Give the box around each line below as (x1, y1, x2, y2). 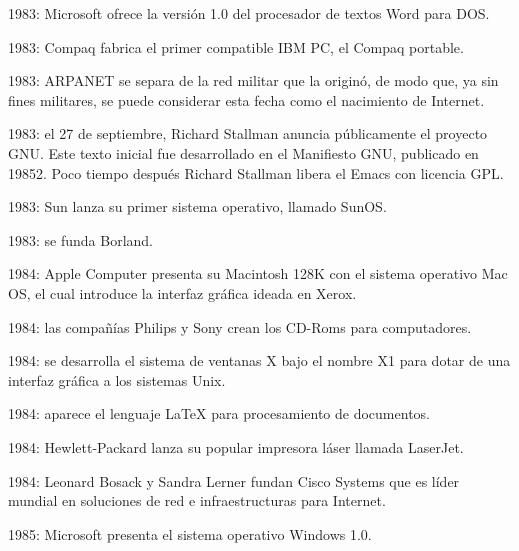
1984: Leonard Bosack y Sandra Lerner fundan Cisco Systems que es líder (8, 470, 460, 491)
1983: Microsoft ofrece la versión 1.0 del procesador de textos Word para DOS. (8, 3, 490, 23)
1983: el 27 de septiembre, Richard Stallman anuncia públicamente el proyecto (8, 123, 488, 144)
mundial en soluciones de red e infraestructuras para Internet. (8, 490, 386, 511)
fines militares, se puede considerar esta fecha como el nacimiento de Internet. (8, 89, 485, 110)
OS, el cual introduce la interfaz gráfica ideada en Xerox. (8, 282, 357, 303)
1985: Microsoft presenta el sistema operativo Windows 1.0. (8, 523, 372, 544)
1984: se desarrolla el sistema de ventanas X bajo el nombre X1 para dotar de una (8, 350, 511, 371)
